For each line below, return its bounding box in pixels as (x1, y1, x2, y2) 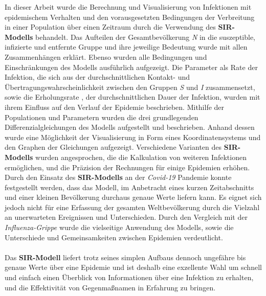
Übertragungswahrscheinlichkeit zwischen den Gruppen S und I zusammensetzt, (5, 81, 255, 92)
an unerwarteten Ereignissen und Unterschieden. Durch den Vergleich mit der (5, 212, 248, 222)
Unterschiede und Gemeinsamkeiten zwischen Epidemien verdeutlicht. (5, 232, 223, 242)
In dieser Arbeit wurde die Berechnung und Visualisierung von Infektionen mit (5, 2, 252, 12)
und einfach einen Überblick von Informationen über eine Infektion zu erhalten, (5, 272, 254, 283)
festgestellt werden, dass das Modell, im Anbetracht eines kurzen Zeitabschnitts (5, 181, 254, 192)
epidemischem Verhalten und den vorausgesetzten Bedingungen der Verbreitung (5, 11, 255, 22)
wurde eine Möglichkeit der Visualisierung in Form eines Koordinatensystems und (5, 131, 261, 142)
